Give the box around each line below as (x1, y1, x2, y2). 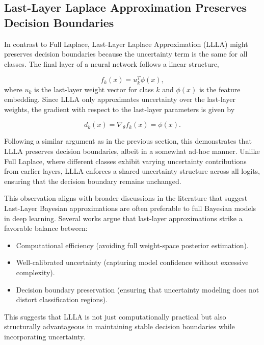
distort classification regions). (16, 294, 108, 305)
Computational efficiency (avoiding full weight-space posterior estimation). (16, 240, 249, 250)
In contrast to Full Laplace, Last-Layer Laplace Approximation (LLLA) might (4, 38, 248, 49)
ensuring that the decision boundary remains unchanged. (4, 175, 181, 186)
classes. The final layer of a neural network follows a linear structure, (4, 58, 219, 69)
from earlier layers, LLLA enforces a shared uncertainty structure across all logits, (4, 166, 260, 176)
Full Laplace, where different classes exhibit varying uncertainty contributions (4, 155, 247, 166)
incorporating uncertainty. (4, 331, 86, 341)
